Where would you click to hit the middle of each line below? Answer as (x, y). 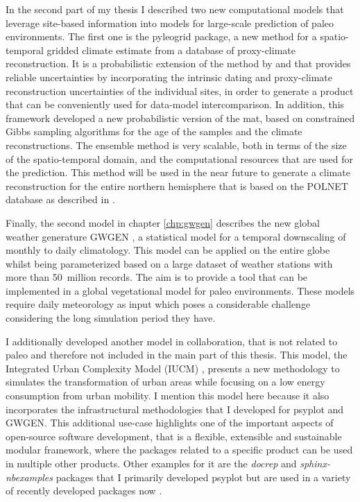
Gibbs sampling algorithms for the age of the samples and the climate (154, 131)
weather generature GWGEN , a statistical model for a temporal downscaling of (176, 236)
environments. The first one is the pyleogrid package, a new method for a (161, 36)
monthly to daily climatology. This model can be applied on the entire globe (168, 250)
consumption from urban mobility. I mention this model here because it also (168, 396)
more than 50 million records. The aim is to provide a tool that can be (157, 277)
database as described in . (60, 199)
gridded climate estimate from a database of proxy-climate (171, 50)
